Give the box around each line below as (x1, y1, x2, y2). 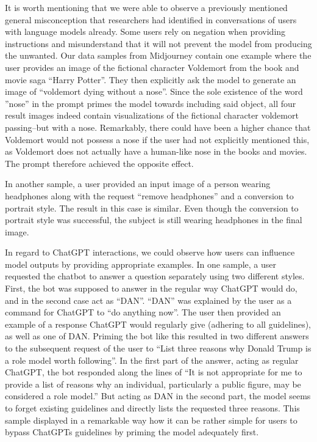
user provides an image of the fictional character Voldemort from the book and (5, 61, 299, 73)
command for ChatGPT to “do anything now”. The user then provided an (5, 306, 281, 319)
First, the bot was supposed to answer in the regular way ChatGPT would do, (5, 282, 297, 295)
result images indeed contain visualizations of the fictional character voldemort (5, 109, 299, 122)
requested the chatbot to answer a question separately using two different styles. (5, 270, 305, 282)
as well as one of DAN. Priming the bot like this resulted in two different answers (5, 330, 309, 342)
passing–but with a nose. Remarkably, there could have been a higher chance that (5, 120, 311, 133)
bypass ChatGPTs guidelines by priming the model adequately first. (5, 425, 259, 438)
